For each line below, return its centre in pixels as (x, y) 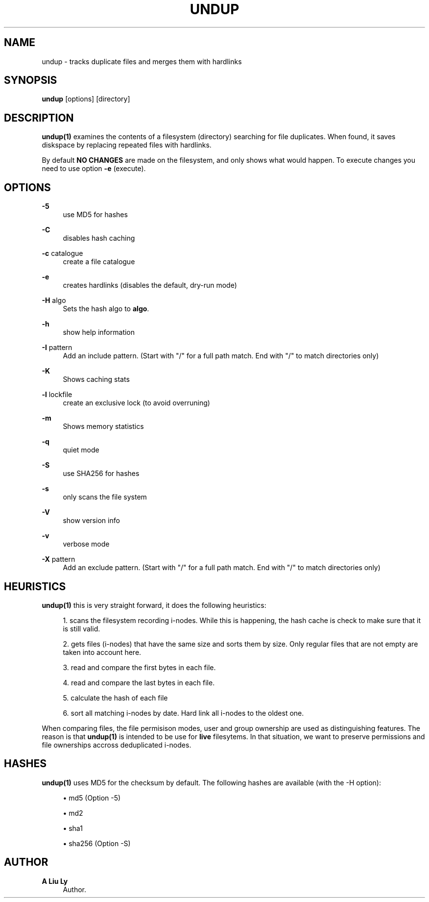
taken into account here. (102, 652)
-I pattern (57, 348)
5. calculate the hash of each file (115, 698)
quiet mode (81, 450)
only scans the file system (105, 497)
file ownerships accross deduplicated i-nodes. (117, 745)
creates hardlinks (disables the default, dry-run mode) (150, 285)
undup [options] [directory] (86, 99)
